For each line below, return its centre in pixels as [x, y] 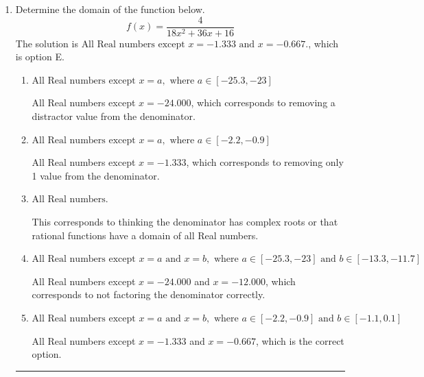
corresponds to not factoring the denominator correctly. [149, 294]
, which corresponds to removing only [265, 162]
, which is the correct [300, 340]
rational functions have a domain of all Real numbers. [145, 235]
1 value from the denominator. [96, 175]
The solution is [47, 43]
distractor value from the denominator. [114, 116]
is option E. [40, 57]
